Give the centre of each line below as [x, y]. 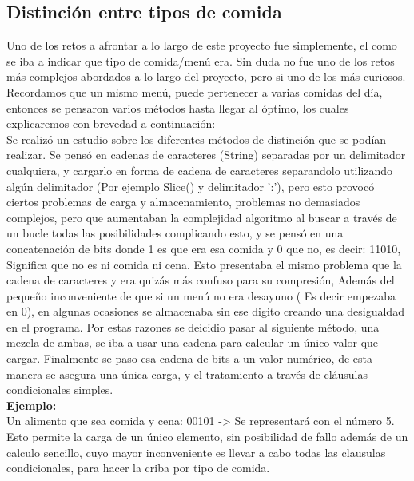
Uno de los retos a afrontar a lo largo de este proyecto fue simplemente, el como [202, 45]
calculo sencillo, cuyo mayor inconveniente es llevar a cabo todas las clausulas [196, 452]
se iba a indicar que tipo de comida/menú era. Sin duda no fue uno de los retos [201, 60]
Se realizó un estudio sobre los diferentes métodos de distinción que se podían [197, 139]
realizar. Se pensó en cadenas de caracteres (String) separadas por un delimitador [206, 155]
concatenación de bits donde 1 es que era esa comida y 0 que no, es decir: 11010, [204, 248]
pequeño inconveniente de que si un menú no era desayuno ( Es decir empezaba [201, 295]
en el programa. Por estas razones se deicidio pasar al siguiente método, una [193, 326]
